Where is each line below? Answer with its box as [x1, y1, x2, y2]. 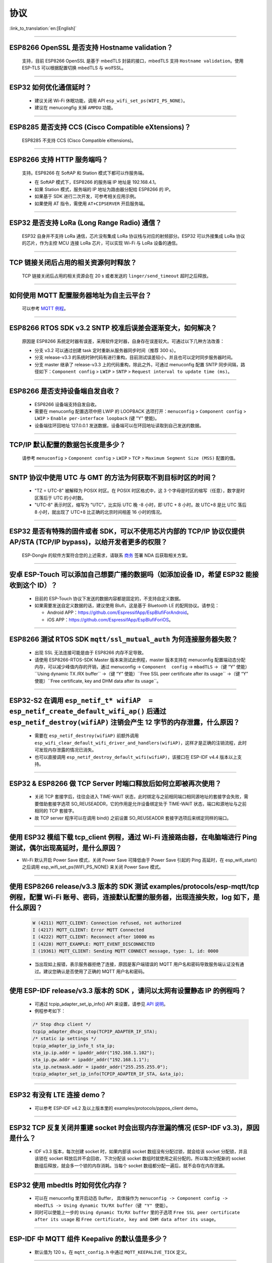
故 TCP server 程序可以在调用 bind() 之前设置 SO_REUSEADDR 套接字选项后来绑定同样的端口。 [34, 815, 232, 821]
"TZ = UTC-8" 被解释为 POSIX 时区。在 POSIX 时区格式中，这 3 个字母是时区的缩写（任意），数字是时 [34, 488, 245, 494]
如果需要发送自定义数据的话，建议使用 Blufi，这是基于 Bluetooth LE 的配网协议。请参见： [34, 603, 220, 609]
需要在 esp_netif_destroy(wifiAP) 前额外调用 [34, 733, 139, 739]
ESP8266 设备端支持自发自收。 [34, 401, 99, 407]
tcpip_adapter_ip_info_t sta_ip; [32, 1043, 115, 1048]
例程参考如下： [34, 1008, 65, 1014]
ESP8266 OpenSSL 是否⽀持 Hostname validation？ [9, 43, 173, 52]
